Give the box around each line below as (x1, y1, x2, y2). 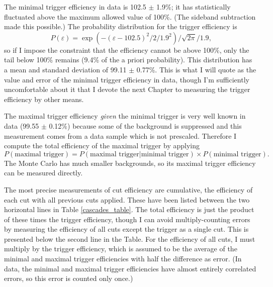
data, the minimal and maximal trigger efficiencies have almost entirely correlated (4, 263, 256, 273)
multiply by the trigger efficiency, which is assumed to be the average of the (4, 243, 237, 254)
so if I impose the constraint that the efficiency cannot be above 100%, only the (4, 44, 249, 55)
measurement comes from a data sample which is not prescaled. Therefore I (4, 130, 237, 141)
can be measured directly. (4, 167, 83, 178)
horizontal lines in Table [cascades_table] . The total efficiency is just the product (4, 204, 254, 215)
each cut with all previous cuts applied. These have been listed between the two (4, 194, 250, 205)
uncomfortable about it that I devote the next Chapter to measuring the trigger (4, 84, 250, 94)
